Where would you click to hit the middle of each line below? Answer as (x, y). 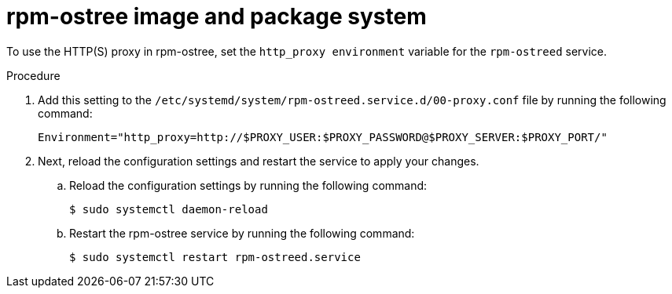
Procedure (33, 75)
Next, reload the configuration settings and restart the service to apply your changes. (259, 161)
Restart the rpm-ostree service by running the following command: (242, 233)
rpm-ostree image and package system (217, 16)
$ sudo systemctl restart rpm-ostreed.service (215, 257)
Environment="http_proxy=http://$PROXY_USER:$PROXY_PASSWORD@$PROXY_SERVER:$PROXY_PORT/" (323, 137)
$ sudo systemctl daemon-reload (169, 209)
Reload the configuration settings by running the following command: (248, 185)
